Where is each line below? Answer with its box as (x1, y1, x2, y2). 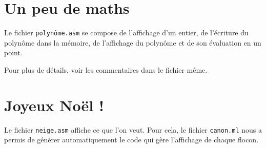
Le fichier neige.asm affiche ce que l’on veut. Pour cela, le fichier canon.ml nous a (4, 124, 262, 135)
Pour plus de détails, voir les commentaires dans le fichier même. (4, 64, 208, 75)
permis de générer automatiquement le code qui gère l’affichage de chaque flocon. (4, 134, 259, 145)
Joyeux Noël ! (4, 94, 104, 115)
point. (4, 47, 23, 58)
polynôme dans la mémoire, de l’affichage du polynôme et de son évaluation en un (4, 37, 261, 48)
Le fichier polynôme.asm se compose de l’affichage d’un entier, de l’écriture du (4, 27, 249, 38)
